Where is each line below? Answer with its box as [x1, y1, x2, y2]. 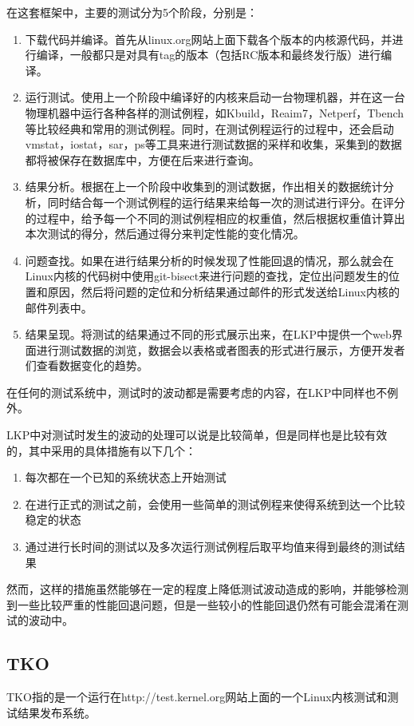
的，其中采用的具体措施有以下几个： [6, 442, 196, 458]
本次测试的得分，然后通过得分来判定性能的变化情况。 [25, 225, 305, 242]
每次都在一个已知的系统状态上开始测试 [25, 469, 227, 486]
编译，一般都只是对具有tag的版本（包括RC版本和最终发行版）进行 [36, 46, 381, 63]
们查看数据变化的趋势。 [25, 357, 148, 374]
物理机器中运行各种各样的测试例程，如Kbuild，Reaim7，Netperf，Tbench [25, 104, 404, 121]
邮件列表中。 [25, 299, 93, 315]
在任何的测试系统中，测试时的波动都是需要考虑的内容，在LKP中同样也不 [6, 383, 388, 400]
